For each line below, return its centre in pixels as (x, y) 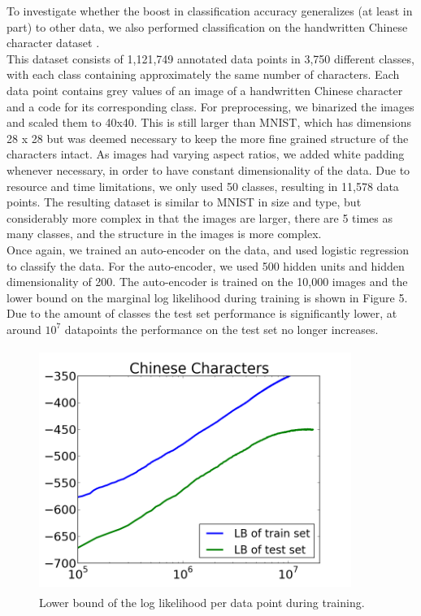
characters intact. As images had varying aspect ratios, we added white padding (206, 154)
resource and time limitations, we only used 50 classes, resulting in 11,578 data (203, 186)
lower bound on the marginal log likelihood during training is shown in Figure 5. (207, 297)
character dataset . (53, 43)
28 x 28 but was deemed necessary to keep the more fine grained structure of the (208, 138)
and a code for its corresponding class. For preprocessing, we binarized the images (210, 106)
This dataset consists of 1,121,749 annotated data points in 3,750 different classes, (210, 58)
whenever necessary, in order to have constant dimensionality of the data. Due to (208, 169)
